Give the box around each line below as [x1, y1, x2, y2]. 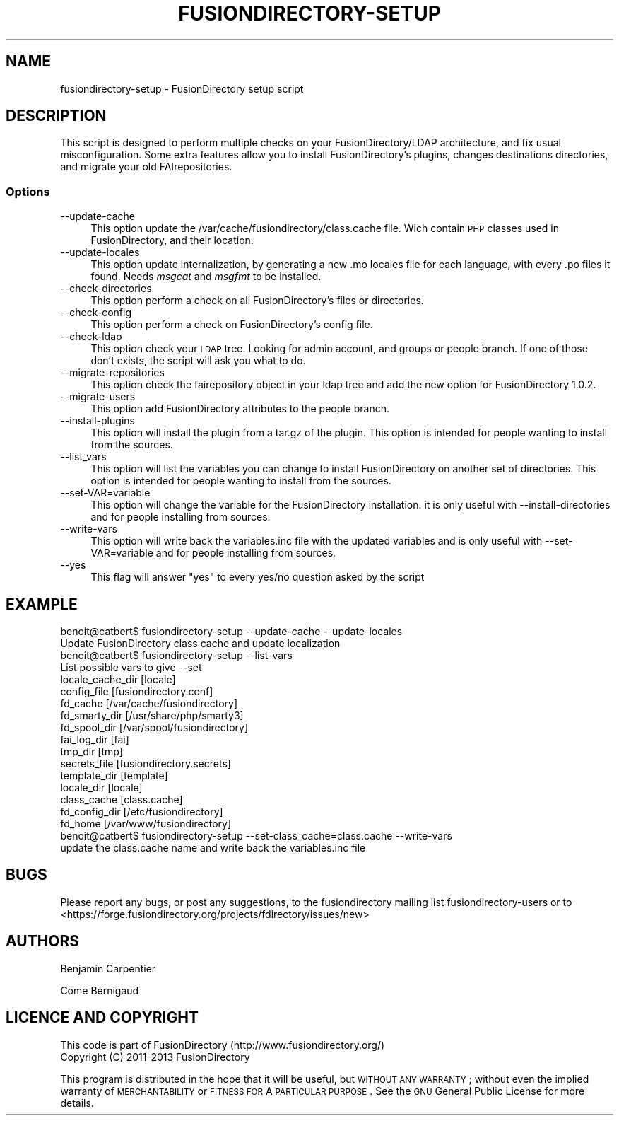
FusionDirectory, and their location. [90, 234, 254, 247]
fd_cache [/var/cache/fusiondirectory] [60, 697, 237, 710]
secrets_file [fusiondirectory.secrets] [60, 757, 231, 770]
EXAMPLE [6, 595, 78, 613]
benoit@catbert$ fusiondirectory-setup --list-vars [60, 649, 293, 662]
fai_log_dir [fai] [60, 733, 129, 746]
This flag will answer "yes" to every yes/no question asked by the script [90, 571, 425, 583]
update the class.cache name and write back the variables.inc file [60, 842, 366, 854]
